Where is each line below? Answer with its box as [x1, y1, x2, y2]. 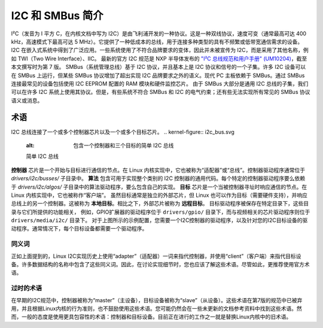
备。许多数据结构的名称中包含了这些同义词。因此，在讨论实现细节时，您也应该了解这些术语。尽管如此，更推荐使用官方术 [11, 261, 310, 268]
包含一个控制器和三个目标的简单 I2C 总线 [73, 141, 174, 149]
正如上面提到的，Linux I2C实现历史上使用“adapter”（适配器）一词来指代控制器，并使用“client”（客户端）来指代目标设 [11, 252, 301, 260]
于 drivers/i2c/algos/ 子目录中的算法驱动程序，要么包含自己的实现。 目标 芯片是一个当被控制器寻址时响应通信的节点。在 [11, 183, 307, 190]
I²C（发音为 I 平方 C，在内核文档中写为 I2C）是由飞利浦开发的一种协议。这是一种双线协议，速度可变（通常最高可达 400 [11, 30, 307, 37]
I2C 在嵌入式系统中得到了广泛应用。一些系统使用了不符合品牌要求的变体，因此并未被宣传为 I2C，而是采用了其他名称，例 [11, 47, 309, 54]
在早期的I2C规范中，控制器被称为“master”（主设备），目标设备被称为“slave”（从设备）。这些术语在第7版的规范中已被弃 [11, 296, 303, 303]
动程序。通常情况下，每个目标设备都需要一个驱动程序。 [11, 225, 148, 232]
